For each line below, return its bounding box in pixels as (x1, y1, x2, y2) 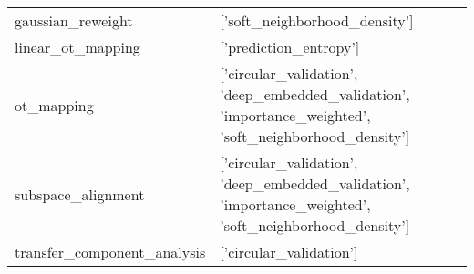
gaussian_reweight (15, 10, 133, 31)
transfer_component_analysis (15, 241, 206, 262)
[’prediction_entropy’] (220, 36, 360, 57)
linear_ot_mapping (15, 36, 140, 57)
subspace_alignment (15, 183, 145, 205)
